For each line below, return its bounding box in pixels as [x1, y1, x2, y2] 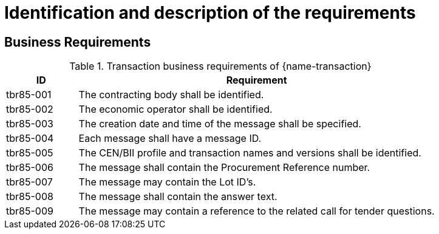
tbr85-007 [6, 176, 53, 189]
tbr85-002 [6, 103, 53, 116]
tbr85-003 [6, 118, 53, 130]
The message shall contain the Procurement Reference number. [78, 161, 370, 174]
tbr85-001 [6, 89, 52, 101]
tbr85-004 [6, 132, 54, 145]
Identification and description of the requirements [4, 2, 416, 23]
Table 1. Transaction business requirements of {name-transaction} [69, 60, 372, 73]
